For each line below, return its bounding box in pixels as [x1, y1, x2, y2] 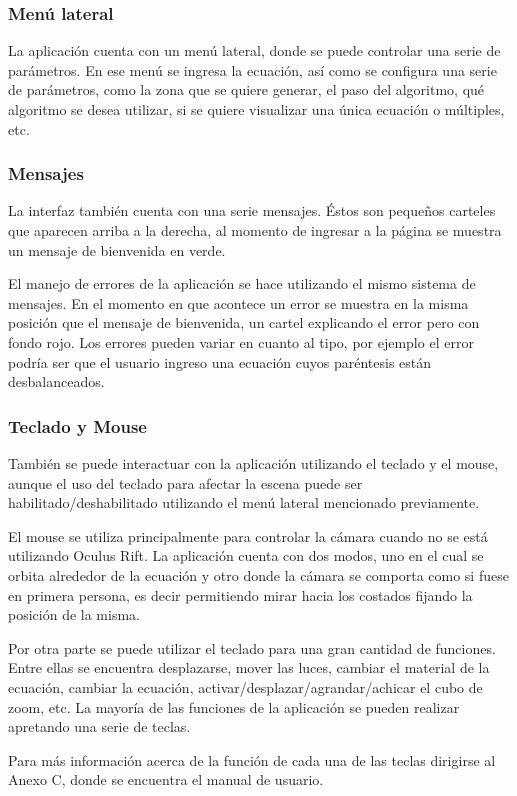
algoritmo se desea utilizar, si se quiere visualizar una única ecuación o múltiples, [8, 99, 505, 119]
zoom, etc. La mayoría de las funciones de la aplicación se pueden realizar [8, 696, 460, 717]
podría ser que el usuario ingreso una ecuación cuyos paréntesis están [8, 351, 432, 372]
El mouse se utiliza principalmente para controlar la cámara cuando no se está [8, 525, 488, 546]
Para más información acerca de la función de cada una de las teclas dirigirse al [8, 749, 496, 770]
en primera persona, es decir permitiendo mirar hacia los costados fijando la [8, 584, 473, 605]
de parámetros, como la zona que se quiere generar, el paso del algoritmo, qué [8, 79, 485, 100]
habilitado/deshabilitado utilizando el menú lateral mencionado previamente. [8, 492, 480, 513]
